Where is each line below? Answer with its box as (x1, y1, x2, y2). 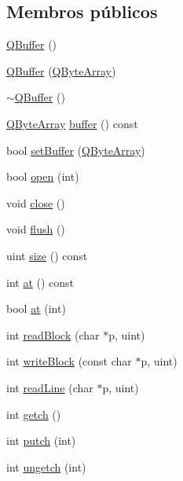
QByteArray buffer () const (6, 115, 138, 131)
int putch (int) (6, 432, 76, 449)
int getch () (6, 406, 61, 422)
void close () (6, 194, 65, 211)
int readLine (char (6, 379, 93, 395)
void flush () (6, 221, 65, 237)
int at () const (6, 274, 75, 290)
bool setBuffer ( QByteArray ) (6, 141, 145, 158)
